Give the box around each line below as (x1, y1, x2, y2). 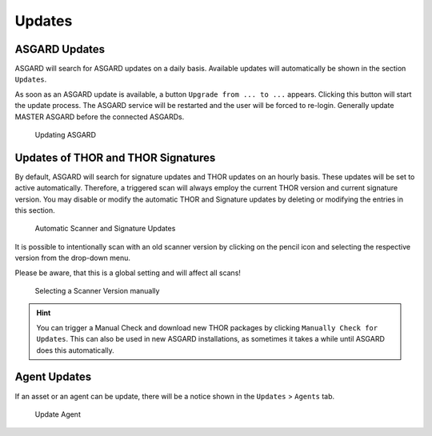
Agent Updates (14, 370, 92, 384)
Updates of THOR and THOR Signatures (14, 150, 216, 164)
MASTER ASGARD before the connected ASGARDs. (14, 112, 185, 122)
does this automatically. (36, 345, 115, 355)
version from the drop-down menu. (14, 253, 131, 263)
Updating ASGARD (34, 130, 96, 140)
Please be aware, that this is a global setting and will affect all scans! (14, 268, 242, 278)
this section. (14, 206, 55, 215)
